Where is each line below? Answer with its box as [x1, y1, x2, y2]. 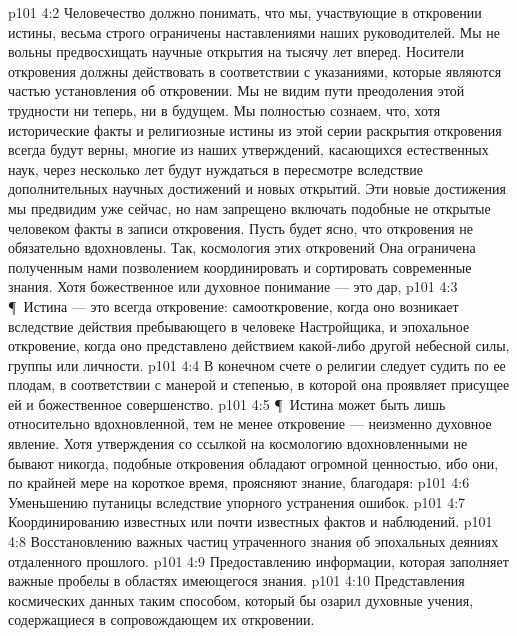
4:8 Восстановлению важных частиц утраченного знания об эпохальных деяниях [8, 531, 499, 552]
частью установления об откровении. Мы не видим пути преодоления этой [8, 80, 465, 101]
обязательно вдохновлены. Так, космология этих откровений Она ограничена [8, 237, 476, 258]
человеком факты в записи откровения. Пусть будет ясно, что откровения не [8, 217, 473, 238]
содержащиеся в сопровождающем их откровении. [8, 609, 315, 630]
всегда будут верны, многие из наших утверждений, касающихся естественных [8, 139, 489, 160]
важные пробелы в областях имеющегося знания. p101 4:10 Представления [8, 570, 465, 591]
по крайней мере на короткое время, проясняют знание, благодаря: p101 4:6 [8, 472, 470, 493]
